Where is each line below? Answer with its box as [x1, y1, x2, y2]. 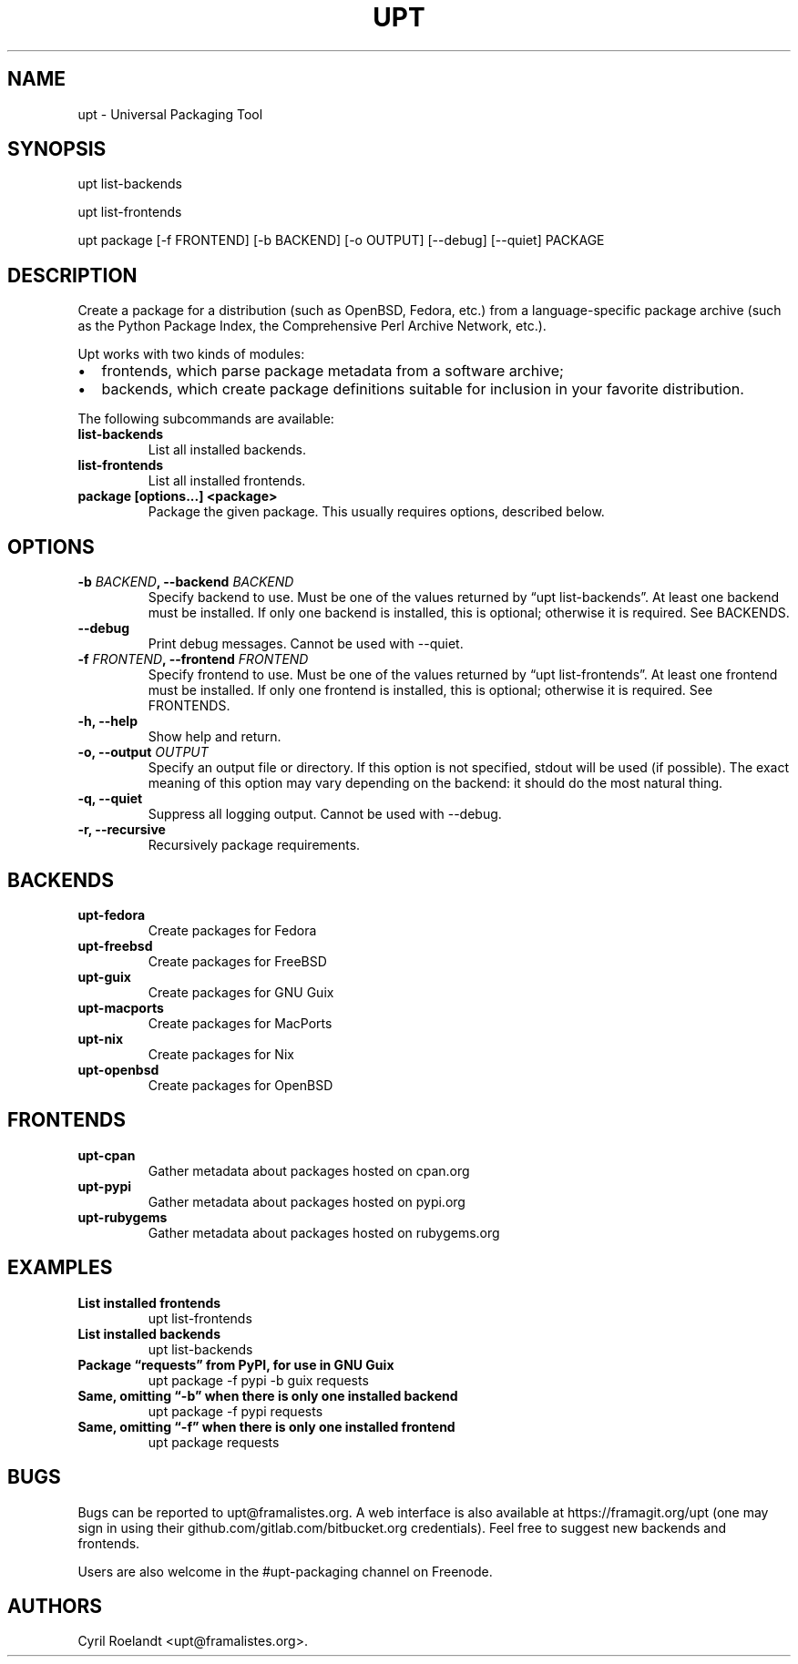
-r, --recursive [77, 822, 166, 838]
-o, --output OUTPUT [77, 744, 209, 761]
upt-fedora [77, 906, 146, 923]
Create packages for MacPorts [148, 1015, 332, 1031]
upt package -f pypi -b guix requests [148, 1372, 369, 1388]
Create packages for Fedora [148, 922, 317, 938]
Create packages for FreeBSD [148, 953, 327, 969]
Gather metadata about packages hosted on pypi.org [148, 1193, 465, 1210]
